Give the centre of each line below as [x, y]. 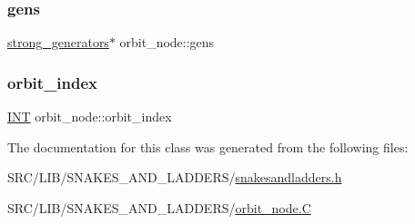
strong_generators [58, 42]
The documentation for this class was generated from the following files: [208, 146]
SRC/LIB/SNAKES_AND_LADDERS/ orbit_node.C [159, 207]
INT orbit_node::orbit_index [90, 117]
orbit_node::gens [167, 42]
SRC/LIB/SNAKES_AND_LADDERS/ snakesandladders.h [175, 177]
